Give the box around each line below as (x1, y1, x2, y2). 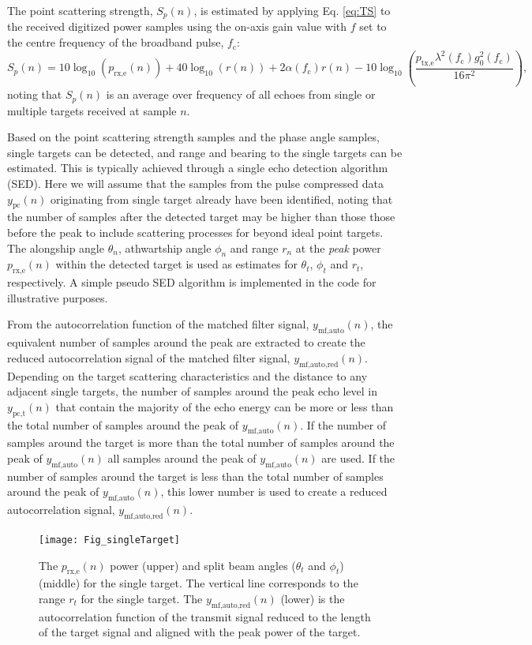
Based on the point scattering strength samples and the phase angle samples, (7, 129, 380, 145)
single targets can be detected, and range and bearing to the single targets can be (7, 144, 403, 160)
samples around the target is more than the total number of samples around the (7, 434, 395, 451)
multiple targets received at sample (7, 102, 177, 118)
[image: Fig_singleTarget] (39, 534, 180, 546)
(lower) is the (280, 590, 345, 606)
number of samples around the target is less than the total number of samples (7, 467, 384, 484)
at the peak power (295, 239, 381, 256)
